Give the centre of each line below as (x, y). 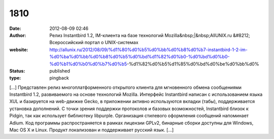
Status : (17, 71)
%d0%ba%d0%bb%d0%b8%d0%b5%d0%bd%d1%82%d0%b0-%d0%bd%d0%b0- (140, 57)
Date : (15, 28)
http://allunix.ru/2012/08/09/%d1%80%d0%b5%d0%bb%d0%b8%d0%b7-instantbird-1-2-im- (149, 49)
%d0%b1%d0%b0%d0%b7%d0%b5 (88, 64)
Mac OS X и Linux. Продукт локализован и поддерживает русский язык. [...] (92, 130)
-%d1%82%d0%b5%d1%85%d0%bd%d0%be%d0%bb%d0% (193, 64)
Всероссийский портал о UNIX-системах (94, 43)
